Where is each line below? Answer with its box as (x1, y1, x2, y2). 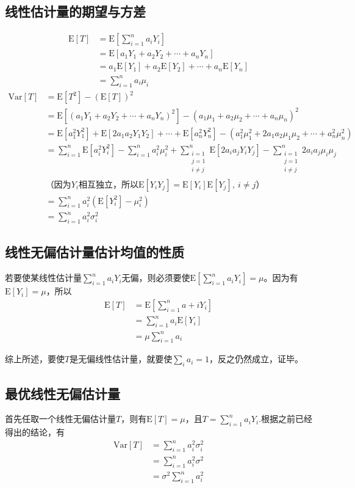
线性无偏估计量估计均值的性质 (5, 242, 184, 261)
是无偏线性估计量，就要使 (70, 352, 173, 365)
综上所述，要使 (5, 352, 65, 365)
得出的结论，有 (5, 426, 65, 439)
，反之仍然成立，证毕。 (209, 352, 304, 365)
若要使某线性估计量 (5, 271, 82, 284)
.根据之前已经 (259, 412, 313, 425)
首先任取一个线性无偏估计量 (5, 412, 116, 425)
